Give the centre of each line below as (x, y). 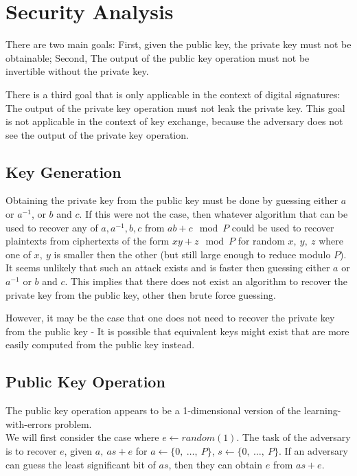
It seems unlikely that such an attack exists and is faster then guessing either (168, 268)
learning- (322, 410)
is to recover (31, 451)
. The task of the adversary (293, 437)
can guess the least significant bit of (81, 464)
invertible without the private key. (77, 71)
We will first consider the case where (82, 437)
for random (261, 241)
